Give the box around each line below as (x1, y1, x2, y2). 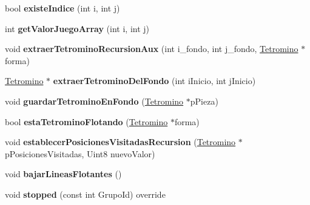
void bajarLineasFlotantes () (5, 168, 122, 180)
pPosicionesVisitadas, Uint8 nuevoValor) (5, 147, 155, 160)
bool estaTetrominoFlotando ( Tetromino (5, 115, 168, 128)
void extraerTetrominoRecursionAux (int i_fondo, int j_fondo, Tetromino (5, 42, 298, 55)
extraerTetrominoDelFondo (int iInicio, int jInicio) (53, 74, 256, 87)
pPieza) (190, 94, 218, 107)
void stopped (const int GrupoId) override (5, 187, 166, 200)
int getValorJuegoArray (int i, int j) (5, 22, 150, 34)
